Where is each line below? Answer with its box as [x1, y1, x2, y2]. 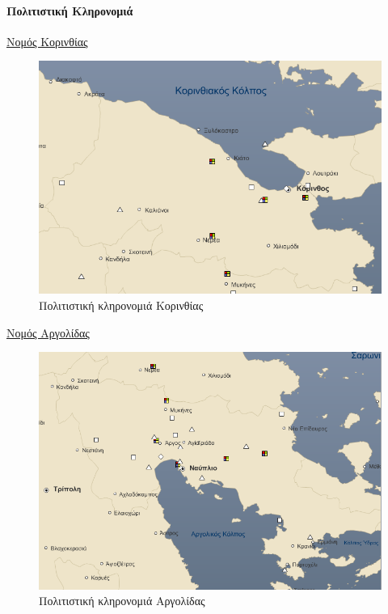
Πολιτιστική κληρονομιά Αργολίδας [39, 592, 205, 609]
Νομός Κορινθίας [6, 32, 88, 49]
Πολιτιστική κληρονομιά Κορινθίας [39, 297, 204, 314]
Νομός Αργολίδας [6, 324, 90, 341]
